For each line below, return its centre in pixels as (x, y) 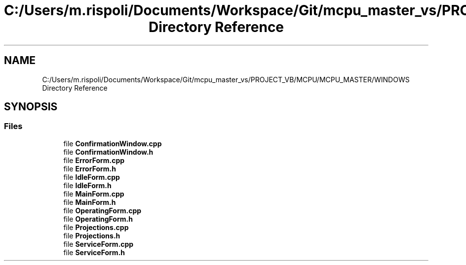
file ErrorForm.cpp (94, 160)
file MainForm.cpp (94, 194)
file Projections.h (92, 235)
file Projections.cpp (96, 227)
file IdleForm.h (87, 185)
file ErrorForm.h (90, 168)
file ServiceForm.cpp (98, 244)
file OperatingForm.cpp (102, 210)
